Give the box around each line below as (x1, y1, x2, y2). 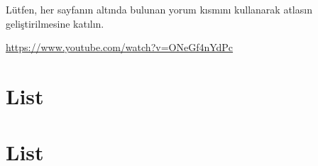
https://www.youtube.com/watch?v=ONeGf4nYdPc (6, 40, 234, 55)
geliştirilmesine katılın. (6, 16, 104, 31)
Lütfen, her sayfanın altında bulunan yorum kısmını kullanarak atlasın (6, 2, 312, 17)
